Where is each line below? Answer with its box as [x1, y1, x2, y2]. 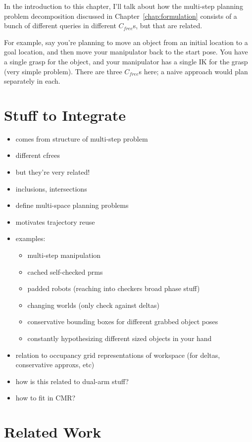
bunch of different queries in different [4, 20, 116, 31]
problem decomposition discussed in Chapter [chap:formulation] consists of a [4, 10, 237, 21]
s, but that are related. [133, 20, 202, 31]
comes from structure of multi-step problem [15, 133, 148, 144]
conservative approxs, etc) [15, 359, 95, 370]
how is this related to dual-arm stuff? [15, 376, 129, 386]
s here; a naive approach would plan [139, 66, 248, 76]
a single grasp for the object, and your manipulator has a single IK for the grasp [4, 56, 248, 66]
